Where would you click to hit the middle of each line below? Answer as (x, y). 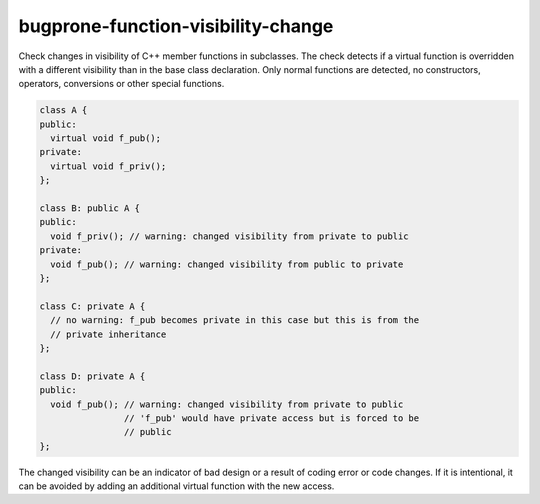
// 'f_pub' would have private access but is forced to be (271, 418)
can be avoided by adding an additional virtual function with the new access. (176, 486)
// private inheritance (108, 334)
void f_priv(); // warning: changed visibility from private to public (229, 236)
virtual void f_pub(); (106, 138)
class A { (63, 110)
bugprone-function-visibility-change (176, 26)
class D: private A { (92, 376)
